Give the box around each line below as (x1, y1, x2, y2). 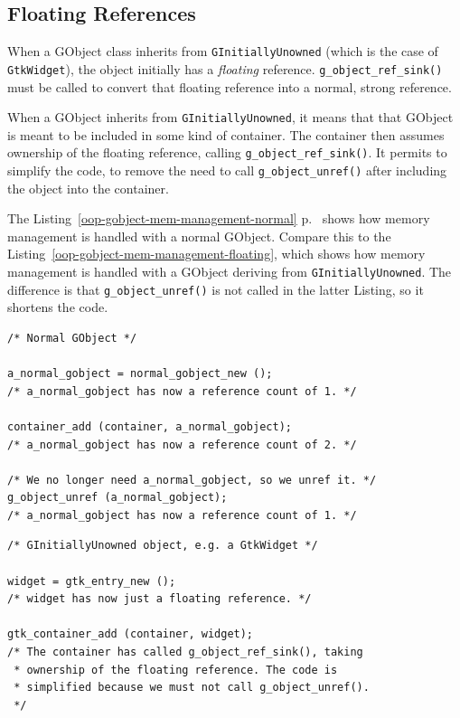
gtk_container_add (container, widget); (7, 628, 254, 641)
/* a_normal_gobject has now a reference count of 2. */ (7, 438, 357, 451)
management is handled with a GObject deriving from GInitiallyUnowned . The (7, 262, 452, 281)
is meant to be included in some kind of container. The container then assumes (7, 125, 445, 144)
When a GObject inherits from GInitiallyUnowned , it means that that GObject (7, 108, 454, 127)
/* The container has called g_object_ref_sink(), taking (7, 646, 363, 659)
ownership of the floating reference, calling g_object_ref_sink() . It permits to (7, 143, 447, 162)
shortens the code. (7, 298, 108, 316)
